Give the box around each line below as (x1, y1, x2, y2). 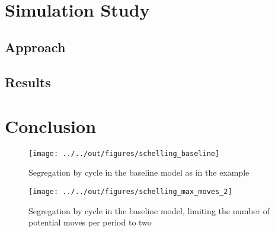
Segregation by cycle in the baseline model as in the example (28, 166, 250, 179)
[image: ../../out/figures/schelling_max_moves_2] (28, 187, 232, 196)
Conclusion (5, 113, 97, 138)
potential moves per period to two (28, 216, 152, 228)
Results (5, 73, 51, 91)
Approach (5, 38, 66, 56)
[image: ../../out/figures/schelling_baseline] (28, 149, 220, 158)
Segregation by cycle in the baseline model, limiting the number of (28, 204, 270, 217)
